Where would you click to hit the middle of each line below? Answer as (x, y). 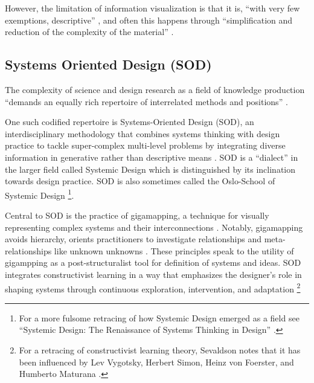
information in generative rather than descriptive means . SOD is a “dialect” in (152, 157)
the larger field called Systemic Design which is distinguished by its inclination (150, 169)
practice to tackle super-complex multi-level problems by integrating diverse (145, 145)
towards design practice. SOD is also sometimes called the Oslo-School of (140, 181)
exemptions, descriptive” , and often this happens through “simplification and (149, 20)
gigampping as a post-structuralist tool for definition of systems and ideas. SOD (153, 262)
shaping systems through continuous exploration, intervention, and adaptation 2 (153, 288)
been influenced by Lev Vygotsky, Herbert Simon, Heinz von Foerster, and (156, 362)
